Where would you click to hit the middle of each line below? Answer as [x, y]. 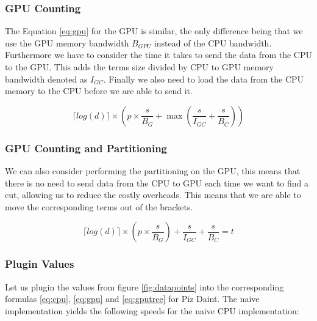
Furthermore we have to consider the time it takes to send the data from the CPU [158, 55]
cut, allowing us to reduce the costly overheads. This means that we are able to [153, 195]
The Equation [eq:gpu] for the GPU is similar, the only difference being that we [154, 31]
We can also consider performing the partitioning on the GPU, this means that [153, 171]
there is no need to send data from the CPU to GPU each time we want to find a [157, 183]
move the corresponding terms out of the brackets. [99, 206]
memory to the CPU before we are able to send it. [99, 91]
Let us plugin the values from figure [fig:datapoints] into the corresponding [144, 286]
